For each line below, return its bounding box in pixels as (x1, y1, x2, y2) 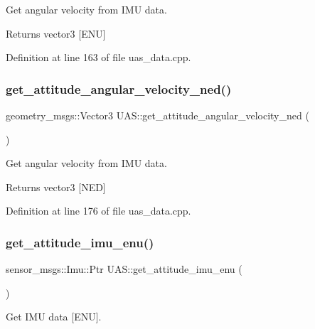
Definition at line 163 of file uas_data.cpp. (6, 50, 191, 65)
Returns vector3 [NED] (6, 179, 106, 194)
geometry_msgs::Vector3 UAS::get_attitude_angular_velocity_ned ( (6, 108, 309, 122)
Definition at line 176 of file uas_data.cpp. (6, 203, 191, 218)
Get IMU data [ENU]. (6, 309, 102, 324)
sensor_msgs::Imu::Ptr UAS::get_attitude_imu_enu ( (6, 261, 242, 276)
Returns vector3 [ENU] (6, 26, 106, 41)
